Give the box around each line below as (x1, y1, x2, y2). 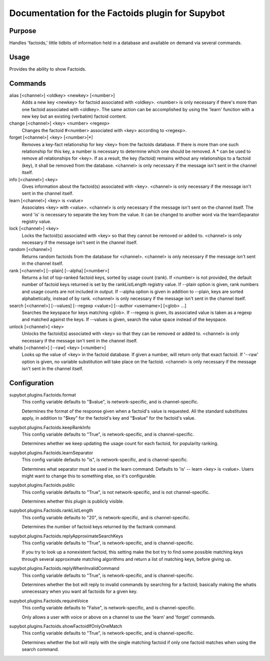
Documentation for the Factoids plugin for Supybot (9, 8, 225, 19)
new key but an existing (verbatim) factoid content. (21, 113, 127, 120)
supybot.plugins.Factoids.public (9, 482, 75, 488)
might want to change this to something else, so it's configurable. (21, 473, 157, 479)
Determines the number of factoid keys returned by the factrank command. (21, 524, 177, 530)
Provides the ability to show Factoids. (9, 66, 86, 72)
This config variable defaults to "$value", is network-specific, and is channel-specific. (21, 399, 199, 405)
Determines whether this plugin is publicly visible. (21, 498, 124, 504)
